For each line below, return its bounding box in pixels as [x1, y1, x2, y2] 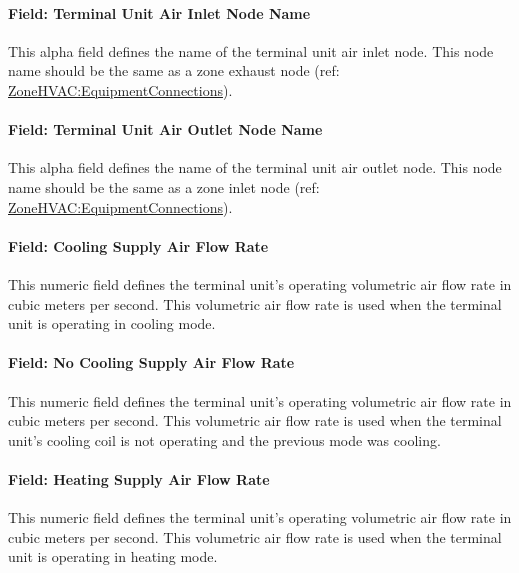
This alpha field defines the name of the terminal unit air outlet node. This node [8, 157, 502, 178]
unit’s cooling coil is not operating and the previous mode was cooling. [8, 429, 441, 450]
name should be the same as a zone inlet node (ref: [8, 176, 320, 197]
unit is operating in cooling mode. [8, 313, 216, 334]
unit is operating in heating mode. [8, 546, 218, 567]
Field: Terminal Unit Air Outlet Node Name [8, 119, 323, 140]
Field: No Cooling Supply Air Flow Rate [8, 352, 295, 373]
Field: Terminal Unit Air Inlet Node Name [8, 2, 311, 23]
